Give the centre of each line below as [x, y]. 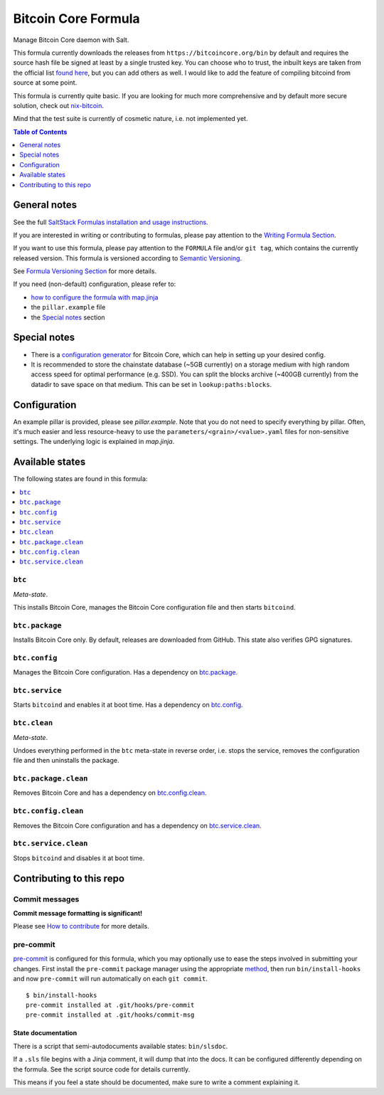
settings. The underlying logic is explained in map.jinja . [94, 442]
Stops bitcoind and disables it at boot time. [79, 858]
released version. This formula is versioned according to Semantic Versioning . [127, 258]
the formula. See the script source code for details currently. [102, 1069]
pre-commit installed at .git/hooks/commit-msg [110, 1015]
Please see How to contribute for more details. [81, 926]
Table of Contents [40, 132]
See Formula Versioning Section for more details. [85, 271]
